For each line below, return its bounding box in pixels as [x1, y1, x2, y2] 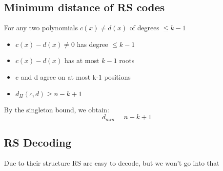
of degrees [129, 22, 159, 33]
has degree [77, 39, 108, 49]
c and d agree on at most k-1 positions [15, 71, 131, 82]
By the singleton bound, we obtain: [4, 104, 109, 114]
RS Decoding [4, 135, 72, 150]
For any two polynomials [4, 22, 78, 33]
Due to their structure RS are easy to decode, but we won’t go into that [4, 157, 220, 168]
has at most [64, 55, 100, 65]
